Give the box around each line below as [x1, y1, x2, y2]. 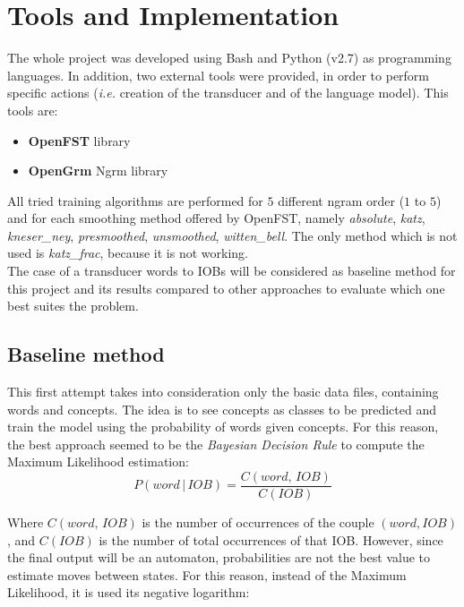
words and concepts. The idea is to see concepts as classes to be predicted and [7, 399, 437, 418]
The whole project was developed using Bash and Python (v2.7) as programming [7, 48, 451, 67]
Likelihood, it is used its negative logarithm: [7, 583, 250, 602]
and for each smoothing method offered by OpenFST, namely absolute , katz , [7, 209, 425, 227]
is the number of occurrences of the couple [142, 513, 374, 532]
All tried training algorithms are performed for [7, 191, 263, 209]
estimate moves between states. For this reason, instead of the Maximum [7, 565, 407, 584]
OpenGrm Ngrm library [28, 161, 168, 180]
